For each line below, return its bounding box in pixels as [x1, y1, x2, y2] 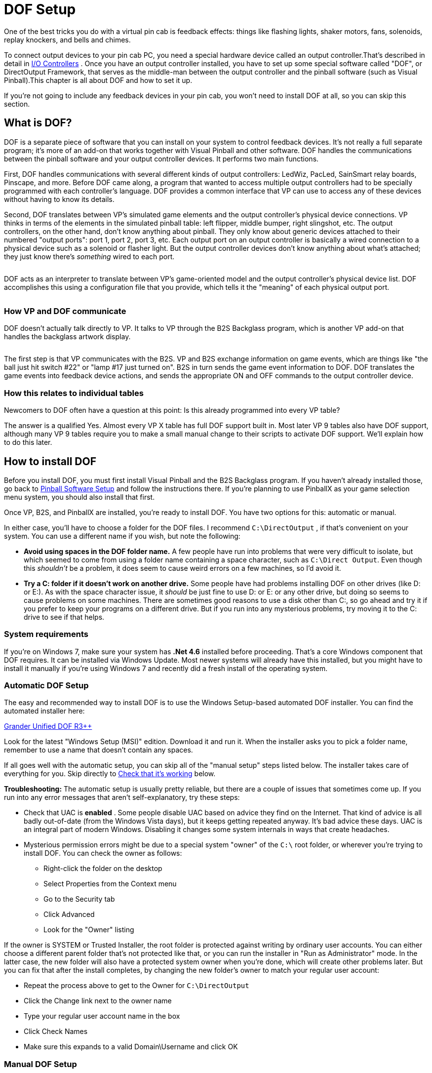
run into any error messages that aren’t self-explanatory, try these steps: [4, 793, 240, 802]
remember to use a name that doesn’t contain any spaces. [4, 746, 193, 755]
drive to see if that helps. [24, 612, 105, 621]
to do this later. [4, 438, 52, 447]
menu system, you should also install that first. [4, 492, 155, 501]
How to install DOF [4, 455, 96, 468]
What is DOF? [4, 117, 72, 129]
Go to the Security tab [43, 895, 115, 904]
